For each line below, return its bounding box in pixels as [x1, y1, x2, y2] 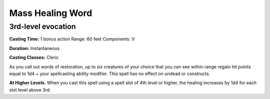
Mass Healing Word [9, 7, 92, 18]
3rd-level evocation [9, 22, 76, 31]
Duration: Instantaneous [9, 45, 60, 51]
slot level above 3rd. [9, 86, 51, 92]
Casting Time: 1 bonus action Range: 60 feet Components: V [9, 36, 135, 42]
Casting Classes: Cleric [9, 54, 59, 60]
